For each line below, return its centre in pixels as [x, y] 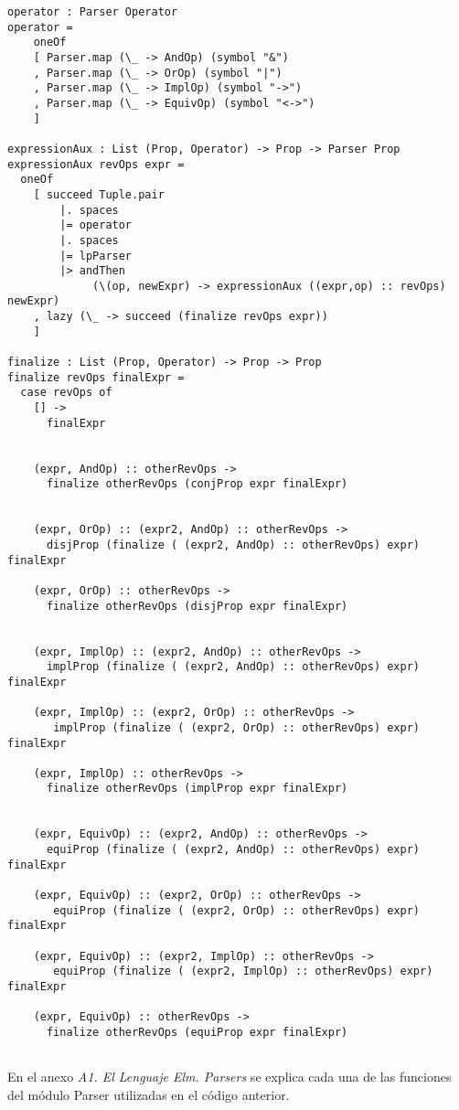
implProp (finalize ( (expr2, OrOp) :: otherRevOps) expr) [237, 727]
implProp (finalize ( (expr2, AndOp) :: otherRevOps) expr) [233, 667]
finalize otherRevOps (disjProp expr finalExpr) [197, 606]
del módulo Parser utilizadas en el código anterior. [149, 1094]
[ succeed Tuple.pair [99, 194]
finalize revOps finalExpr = [96, 377]
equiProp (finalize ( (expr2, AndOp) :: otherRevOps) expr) [233, 850]
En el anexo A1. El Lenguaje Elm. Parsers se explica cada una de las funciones [229, 1077]
